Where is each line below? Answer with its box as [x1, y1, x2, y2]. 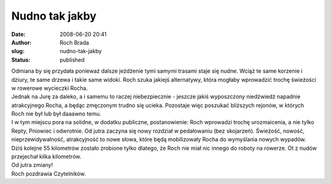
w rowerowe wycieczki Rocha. [11, 84, 88, 92]
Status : [11, 56, 31, 64]
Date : [11, 31, 26, 38]
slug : [11, 48, 25, 55]
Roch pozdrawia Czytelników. [11, 170, 86, 177]
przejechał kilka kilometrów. [11, 153, 82, 160]
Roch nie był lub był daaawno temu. [11, 110, 101, 117]
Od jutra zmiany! [11, 161, 53, 169]
